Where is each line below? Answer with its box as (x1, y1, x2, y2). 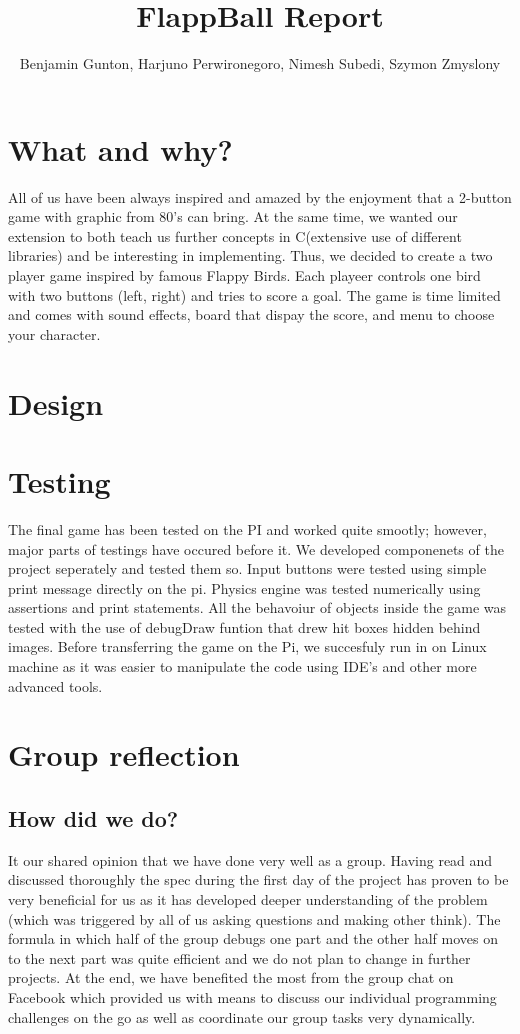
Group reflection (8, 734, 240, 775)
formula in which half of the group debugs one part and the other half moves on (8, 928, 498, 949)
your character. (8, 323, 101, 344)
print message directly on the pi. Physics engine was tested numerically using (8, 577, 481, 598)
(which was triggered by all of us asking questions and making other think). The (8, 908, 501, 929)
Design (8, 382, 104, 423)
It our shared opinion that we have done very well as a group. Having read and (8, 849, 493, 870)
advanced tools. (8, 675, 103, 696)
